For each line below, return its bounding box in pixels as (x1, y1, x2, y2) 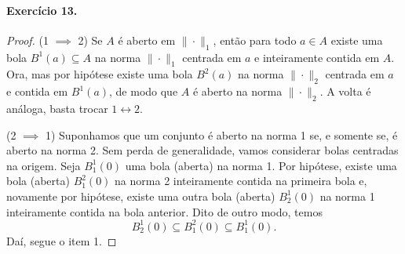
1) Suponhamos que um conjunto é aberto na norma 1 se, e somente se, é (45, 126, 398, 143)
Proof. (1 (6, 31, 49, 48)
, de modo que (109, 83, 178, 100)
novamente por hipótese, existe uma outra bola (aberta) (6, 187, 275, 204)
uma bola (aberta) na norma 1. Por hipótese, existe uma (125, 157, 397, 173)
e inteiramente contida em (254, 49, 380, 65)
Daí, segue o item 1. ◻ (6, 232, 117, 249)
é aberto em (118, 31, 176, 48)
